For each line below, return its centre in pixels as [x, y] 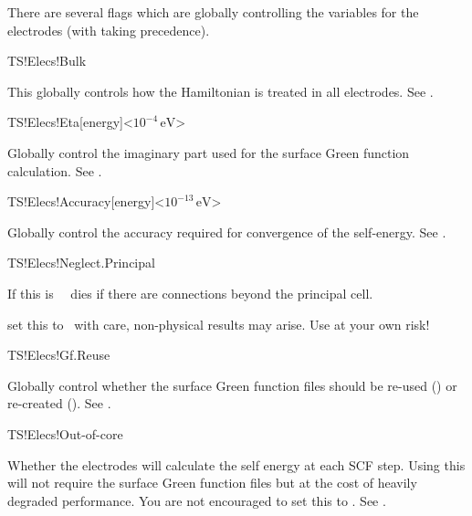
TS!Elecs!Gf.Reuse [59, 355]
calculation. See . [55, 170]
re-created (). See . [59, 403]
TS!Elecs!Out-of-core [65, 433]
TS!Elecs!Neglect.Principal [81, 263]
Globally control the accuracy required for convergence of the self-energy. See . [227, 232]
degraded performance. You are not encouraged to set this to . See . [197, 500]
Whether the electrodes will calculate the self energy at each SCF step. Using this [236, 464]
